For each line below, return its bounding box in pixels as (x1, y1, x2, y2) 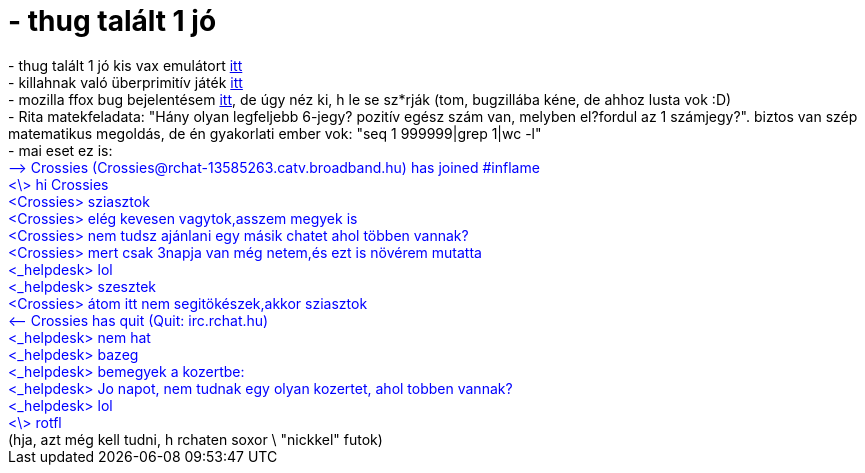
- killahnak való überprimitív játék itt (8, 73, 243, 91)
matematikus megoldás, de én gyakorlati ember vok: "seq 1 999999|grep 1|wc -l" (8, 124, 542, 142)
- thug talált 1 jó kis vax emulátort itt (8, 56, 243, 74)
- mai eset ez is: (8, 141, 113, 159)
